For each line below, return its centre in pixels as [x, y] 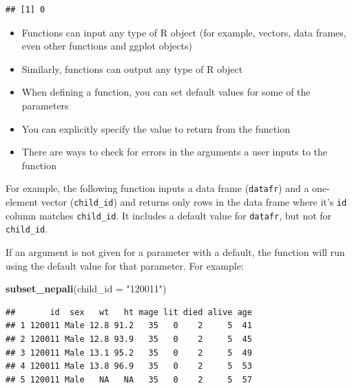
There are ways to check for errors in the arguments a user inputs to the [174, 152]
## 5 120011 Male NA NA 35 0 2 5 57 [129, 379]
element [22, 202]
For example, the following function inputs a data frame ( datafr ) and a [157, 188]
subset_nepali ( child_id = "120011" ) [86, 289]
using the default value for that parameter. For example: [125, 265]
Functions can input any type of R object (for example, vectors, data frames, [184, 32]
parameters [45, 105]
